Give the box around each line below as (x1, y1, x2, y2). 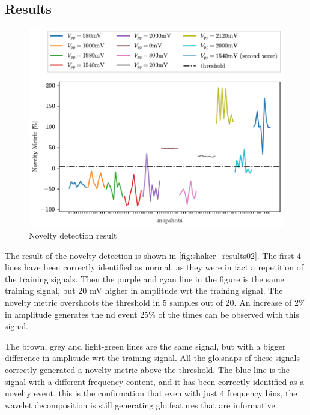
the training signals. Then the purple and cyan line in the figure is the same (5, 272, 284, 285)
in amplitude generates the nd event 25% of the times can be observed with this (5, 308, 299, 320)
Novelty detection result (29, 228, 117, 241)
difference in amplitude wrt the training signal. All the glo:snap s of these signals (5, 351, 300, 364)
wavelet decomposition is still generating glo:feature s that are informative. (5, 398, 278, 411)
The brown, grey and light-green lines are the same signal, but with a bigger (5, 339, 286, 352)
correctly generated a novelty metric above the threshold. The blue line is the (5, 363, 290, 375)
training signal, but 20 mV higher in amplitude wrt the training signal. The (5, 284, 283, 297)
